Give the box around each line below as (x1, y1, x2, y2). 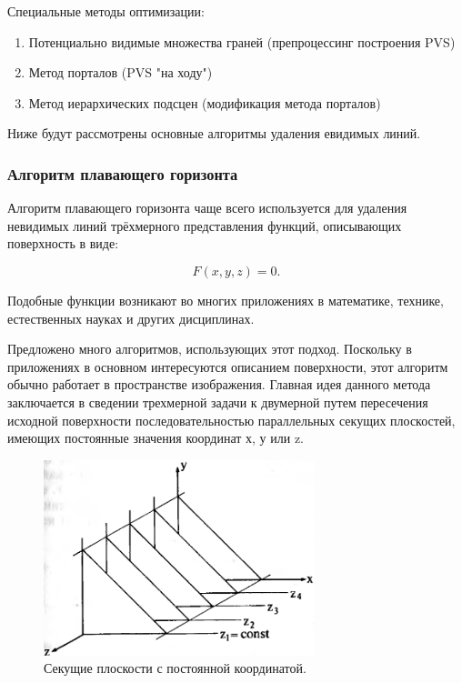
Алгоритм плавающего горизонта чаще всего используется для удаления (7, 198, 407, 217)
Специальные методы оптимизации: (7, 2, 205, 20)
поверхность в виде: (7, 234, 119, 253)
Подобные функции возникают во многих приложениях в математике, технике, (7, 290, 444, 309)
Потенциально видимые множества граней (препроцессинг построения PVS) (28, 32, 456, 51)
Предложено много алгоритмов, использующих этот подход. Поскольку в (7, 339, 412, 358)
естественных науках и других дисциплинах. (7, 308, 255, 327)
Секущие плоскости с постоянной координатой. (44, 658, 306, 678)
